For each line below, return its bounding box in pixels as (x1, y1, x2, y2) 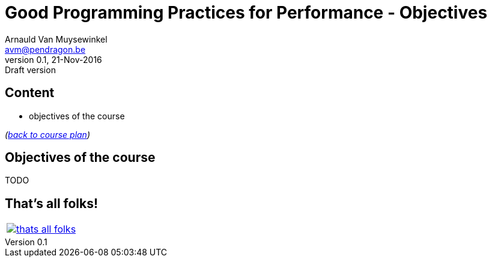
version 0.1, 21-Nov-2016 (5, 54, 102, 65)
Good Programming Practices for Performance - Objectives (5, 2, 488, 23)
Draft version (5, 64, 56, 75)
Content (5, 85, 55, 101)
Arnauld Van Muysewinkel (5, 34, 108, 44)
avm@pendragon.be (5, 44, 86, 55)
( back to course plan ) (5, 129, 91, 140)
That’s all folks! (5, 195, 99, 211)
